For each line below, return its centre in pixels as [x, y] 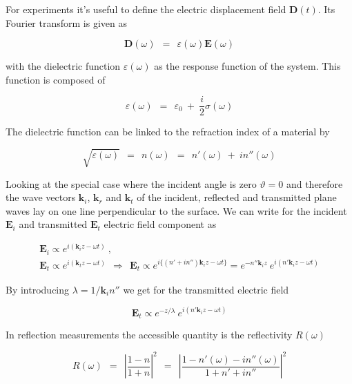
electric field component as [160, 224]
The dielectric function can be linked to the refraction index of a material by [168, 132]
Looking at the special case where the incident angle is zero [131, 183]
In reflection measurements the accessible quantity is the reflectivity [149, 335]
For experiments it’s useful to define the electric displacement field [146, 9]
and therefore [314, 183]
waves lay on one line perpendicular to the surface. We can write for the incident [176, 210]
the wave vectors [41, 197]
